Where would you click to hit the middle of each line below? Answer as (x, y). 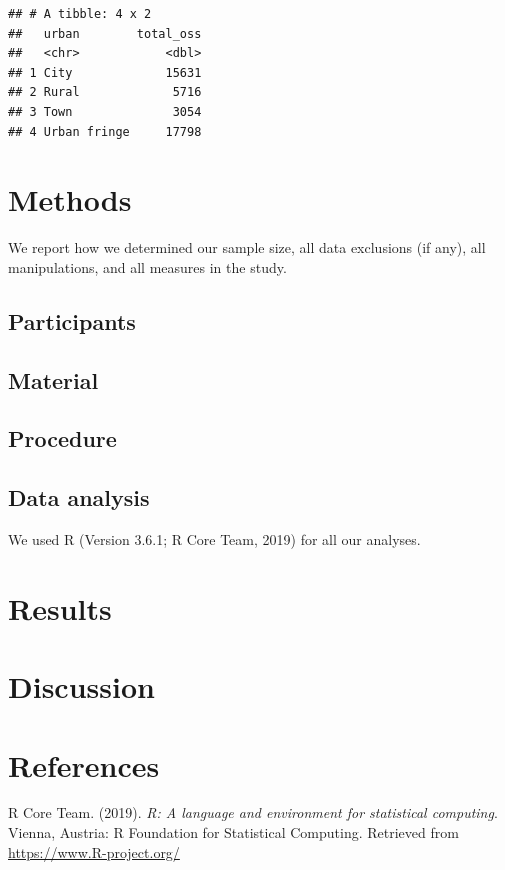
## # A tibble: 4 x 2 (80, 14)
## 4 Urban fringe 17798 (105, 131)
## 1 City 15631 (105, 72)
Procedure (62, 438)
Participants (72, 320)
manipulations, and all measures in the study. (147, 266)
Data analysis (79, 497)
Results (60, 607)
